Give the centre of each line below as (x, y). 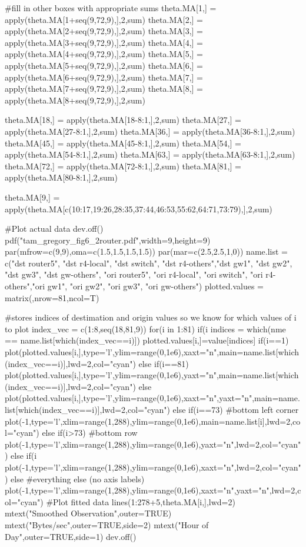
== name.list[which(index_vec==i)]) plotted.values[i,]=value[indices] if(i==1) (147, 340)
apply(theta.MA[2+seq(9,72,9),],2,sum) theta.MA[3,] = (104, 31)
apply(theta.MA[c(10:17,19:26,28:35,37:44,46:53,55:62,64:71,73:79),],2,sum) (139, 209)
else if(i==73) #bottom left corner (236, 409)
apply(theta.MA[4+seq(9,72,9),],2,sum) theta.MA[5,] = (104, 54)
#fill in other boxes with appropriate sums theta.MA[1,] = (111, 8)
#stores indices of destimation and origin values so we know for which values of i (151, 317)
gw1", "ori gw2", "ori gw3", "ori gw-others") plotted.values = (155, 286)
